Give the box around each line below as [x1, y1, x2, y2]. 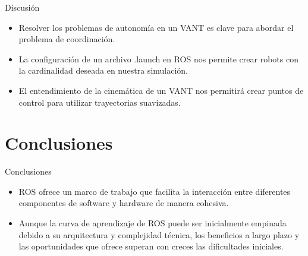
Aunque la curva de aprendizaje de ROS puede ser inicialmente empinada [18, 217, 287, 229]
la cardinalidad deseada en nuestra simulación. [18, 64, 188, 77]
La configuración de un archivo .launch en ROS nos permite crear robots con [18, 52, 298, 65]
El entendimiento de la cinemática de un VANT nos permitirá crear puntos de [18, 84, 304, 96]
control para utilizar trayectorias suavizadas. [18, 96, 181, 108]
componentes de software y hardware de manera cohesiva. [18, 197, 229, 209]
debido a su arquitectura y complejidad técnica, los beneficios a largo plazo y [18, 228, 300, 241]
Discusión [5, 1, 40, 13]
